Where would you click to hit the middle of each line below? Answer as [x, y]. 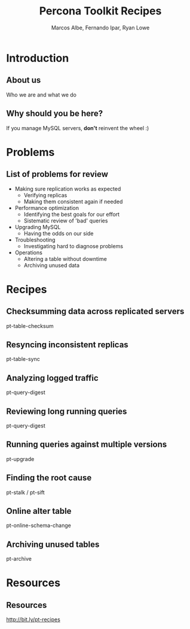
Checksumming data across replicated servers [95, 312]
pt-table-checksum [30, 326]
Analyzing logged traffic [52, 378]
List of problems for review [57, 174]
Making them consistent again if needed [73, 201]
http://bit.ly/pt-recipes [33, 619]
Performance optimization [47, 207]
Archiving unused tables [53, 544]
